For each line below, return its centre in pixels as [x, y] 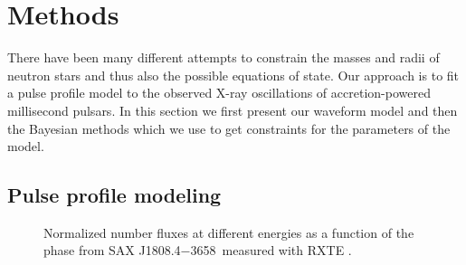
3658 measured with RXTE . [271, 250]
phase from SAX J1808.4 [112, 250]
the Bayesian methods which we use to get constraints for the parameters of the [229, 128]
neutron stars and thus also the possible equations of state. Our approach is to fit [233, 75]
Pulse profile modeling [114, 195]
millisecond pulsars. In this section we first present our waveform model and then [233, 110]
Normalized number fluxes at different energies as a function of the [229, 232]
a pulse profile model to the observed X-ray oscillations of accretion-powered [219, 93]
